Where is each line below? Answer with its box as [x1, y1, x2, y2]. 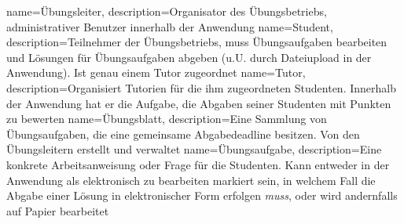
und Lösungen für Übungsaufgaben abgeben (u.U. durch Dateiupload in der [6, 49, 372, 65]
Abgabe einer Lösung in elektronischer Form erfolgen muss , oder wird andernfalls [6, 187, 398, 204]
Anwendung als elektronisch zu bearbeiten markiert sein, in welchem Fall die [6, 172, 376, 188]
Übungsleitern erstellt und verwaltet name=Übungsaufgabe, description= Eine [6, 141, 382, 157]
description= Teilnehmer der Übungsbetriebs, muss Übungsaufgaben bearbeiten [6, 34, 387, 50]
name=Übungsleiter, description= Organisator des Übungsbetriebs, [6, 3, 327, 19]
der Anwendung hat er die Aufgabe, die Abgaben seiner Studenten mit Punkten [6, 95, 391, 111]
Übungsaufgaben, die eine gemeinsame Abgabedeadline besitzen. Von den [6, 125, 360, 142]
